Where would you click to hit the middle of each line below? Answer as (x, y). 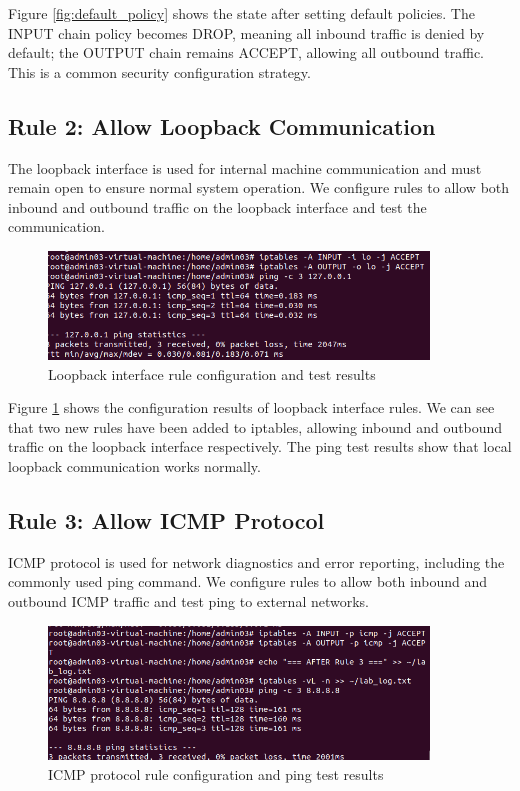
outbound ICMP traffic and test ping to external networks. (188, 600)
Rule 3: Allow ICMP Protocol (166, 519)
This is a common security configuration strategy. (159, 71)
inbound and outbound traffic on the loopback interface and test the (217, 206)
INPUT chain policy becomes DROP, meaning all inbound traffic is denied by (246, 32)
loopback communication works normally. (134, 465)
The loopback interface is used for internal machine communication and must (245, 167)
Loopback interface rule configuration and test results (212, 373)
